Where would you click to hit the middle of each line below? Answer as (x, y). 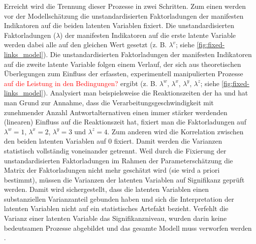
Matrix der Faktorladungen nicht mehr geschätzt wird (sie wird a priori (112, 170)
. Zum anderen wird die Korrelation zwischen (176, 131)
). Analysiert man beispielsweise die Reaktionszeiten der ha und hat (145, 93)
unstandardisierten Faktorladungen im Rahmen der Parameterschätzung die (119, 160)
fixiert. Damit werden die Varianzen (168, 141)
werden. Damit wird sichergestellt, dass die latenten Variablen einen (106, 189)
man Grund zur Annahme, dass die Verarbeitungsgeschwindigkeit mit (109, 102)
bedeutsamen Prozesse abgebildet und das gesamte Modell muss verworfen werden (128, 228)
